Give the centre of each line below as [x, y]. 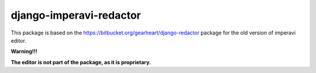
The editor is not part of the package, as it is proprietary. [81, 62]
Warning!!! [24, 51]
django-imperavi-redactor [76, 15]
